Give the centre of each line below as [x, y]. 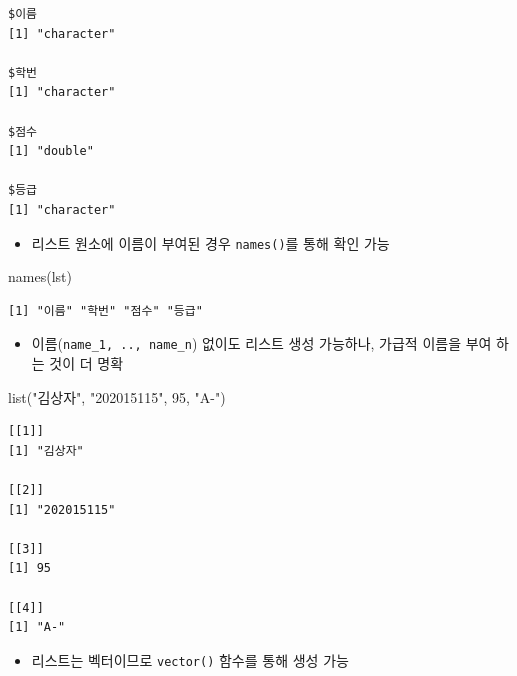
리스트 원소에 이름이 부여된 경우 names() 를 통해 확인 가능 [210, 242]
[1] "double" [51, 151]
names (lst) [40, 276]
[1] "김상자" [46, 450]
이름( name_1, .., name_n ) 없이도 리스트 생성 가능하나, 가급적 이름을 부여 [261, 343]
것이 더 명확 [86, 363]
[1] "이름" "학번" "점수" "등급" [105, 310]
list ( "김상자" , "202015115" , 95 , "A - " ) [117, 396]
